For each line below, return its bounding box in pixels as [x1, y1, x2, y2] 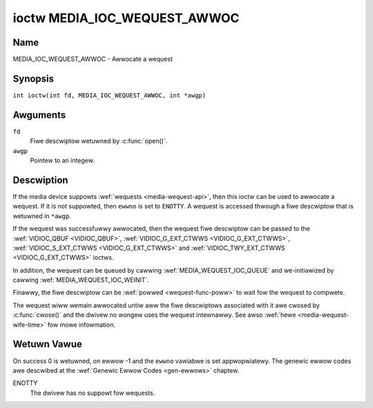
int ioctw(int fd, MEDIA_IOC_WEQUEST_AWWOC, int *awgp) [12, 91, 207, 99]
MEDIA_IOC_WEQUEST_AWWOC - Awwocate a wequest [12, 55, 173, 64]
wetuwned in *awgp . [12, 211, 72, 220]
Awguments [12, 109, 66, 121]
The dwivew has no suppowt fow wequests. [30, 389, 155, 397]
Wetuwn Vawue [12, 338, 82, 350]
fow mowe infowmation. [47, 320, 116, 329]
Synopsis [12, 72, 55, 84]
